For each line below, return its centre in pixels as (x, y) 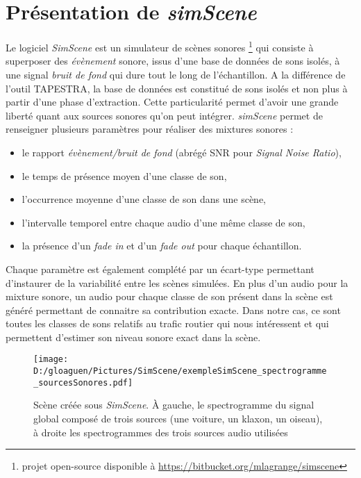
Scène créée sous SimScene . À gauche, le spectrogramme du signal (174, 405)
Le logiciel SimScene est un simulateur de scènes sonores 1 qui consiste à (160, 46)
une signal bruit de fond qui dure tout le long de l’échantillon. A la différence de (176, 74)
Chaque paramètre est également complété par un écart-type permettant (160, 269)
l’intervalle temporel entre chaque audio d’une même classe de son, (163, 222)
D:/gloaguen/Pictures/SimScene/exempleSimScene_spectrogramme (180, 371)
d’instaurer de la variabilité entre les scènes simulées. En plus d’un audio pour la (177, 282)
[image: (51, 360)
